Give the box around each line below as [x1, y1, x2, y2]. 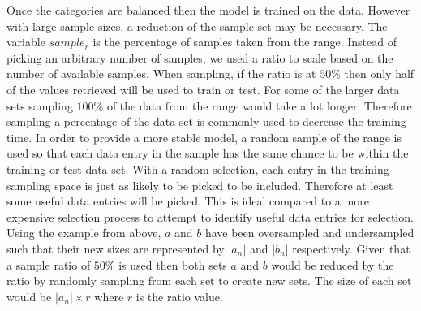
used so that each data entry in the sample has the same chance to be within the [6, 145, 409, 162]
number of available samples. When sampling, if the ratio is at [6, 65, 316, 82]
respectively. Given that [292, 240, 410, 257]
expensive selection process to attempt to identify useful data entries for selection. [6, 208, 414, 225]
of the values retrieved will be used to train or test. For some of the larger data [6, 80, 400, 97]
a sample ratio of [6, 256, 91, 273]
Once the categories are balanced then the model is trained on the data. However [6, 2, 410, 18]
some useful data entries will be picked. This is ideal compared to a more [6, 192, 369, 209]
